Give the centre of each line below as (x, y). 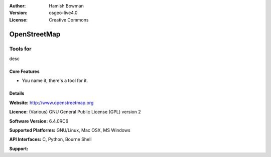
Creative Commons (69, 19)
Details (17, 93)
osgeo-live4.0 (63, 13)
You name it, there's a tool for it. (55, 80)
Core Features (24, 71)
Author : (18, 6)
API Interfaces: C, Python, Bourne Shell (50, 139)
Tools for (21, 48)
